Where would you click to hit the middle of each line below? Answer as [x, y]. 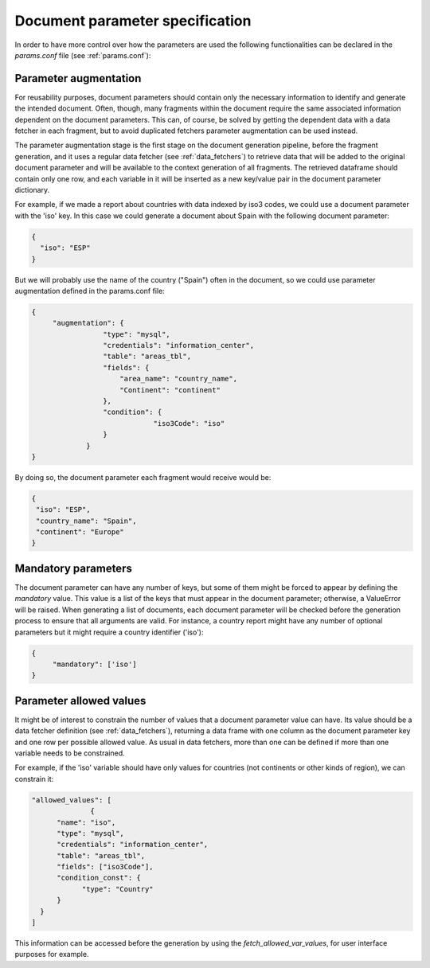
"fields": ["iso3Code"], [106, 867]
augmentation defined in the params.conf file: [90, 291]
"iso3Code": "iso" [189, 423]
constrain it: [34, 779]
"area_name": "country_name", [179, 379]
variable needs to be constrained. [70, 753]
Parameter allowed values [80, 701]
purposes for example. [52, 954]
